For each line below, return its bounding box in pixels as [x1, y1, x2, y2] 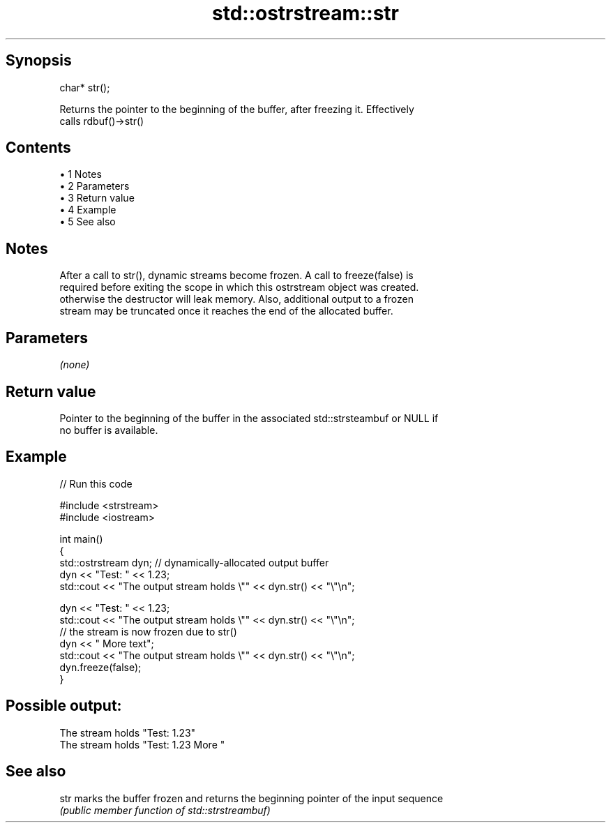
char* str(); [59, 81, 110, 93]
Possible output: [6, 697, 122, 715]
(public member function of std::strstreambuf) [59, 804, 271, 816]
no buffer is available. [59, 423, 158, 436]
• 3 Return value [59, 192, 135, 204]
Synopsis [6, 52, 72, 70]
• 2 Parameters [59, 180, 130, 193]
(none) [59, 359, 90, 371]
